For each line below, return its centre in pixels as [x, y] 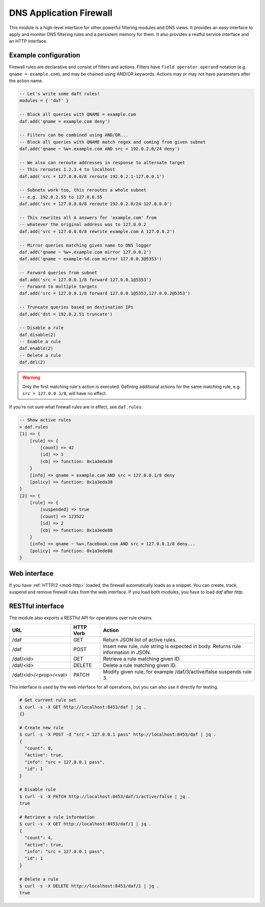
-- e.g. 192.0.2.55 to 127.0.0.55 [61, 197]
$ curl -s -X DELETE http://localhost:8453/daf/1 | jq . [89, 886]
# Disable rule [38, 790]
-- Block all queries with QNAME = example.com [78, 115]
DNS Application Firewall [61, 13]
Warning [31, 378]
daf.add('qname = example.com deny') [65, 121]
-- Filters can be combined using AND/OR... [74, 135]
